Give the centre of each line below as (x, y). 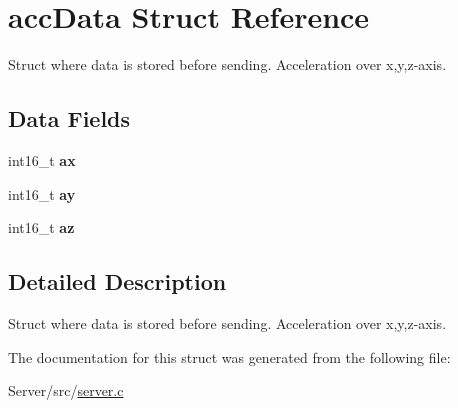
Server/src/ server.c (66, 390)
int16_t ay (42, 193)
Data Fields (69, 118)
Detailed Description (117, 281)
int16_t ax (42, 159)
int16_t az (41, 227)
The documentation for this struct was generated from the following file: (229, 356)
